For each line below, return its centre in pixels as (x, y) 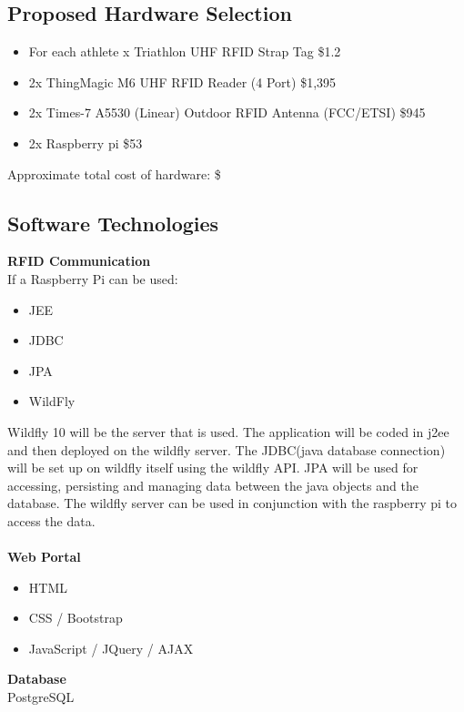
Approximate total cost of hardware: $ (114, 173)
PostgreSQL (41, 697)
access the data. (51, 520)
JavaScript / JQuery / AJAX (111, 648)
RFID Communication (79, 261)
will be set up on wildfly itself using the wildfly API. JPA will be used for (213, 468)
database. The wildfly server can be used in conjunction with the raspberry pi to (232, 503)
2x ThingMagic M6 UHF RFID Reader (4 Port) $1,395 (182, 81)
